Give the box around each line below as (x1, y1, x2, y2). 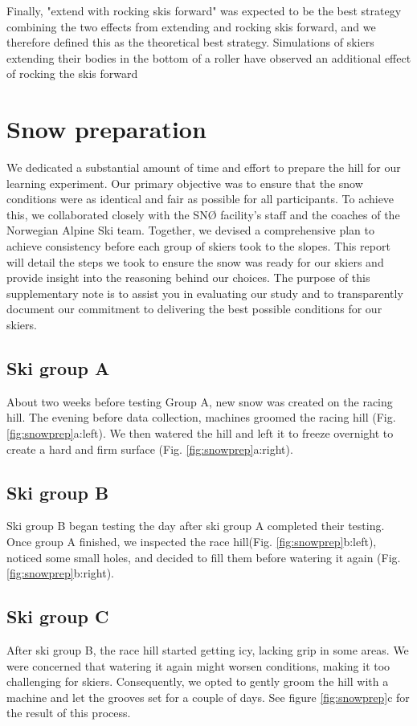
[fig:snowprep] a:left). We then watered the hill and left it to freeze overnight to (6, 425, 394, 442)
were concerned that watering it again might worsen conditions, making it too (6, 657, 390, 674)
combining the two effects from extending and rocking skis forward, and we (6, 18, 376, 35)
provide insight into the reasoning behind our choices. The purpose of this (6, 269, 370, 286)
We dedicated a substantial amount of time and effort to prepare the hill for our (6, 159, 401, 176)
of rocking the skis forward (6, 65, 138, 82)
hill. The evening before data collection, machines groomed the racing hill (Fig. (6, 409, 396, 426)
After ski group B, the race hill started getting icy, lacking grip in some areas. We (6, 641, 409, 658)
